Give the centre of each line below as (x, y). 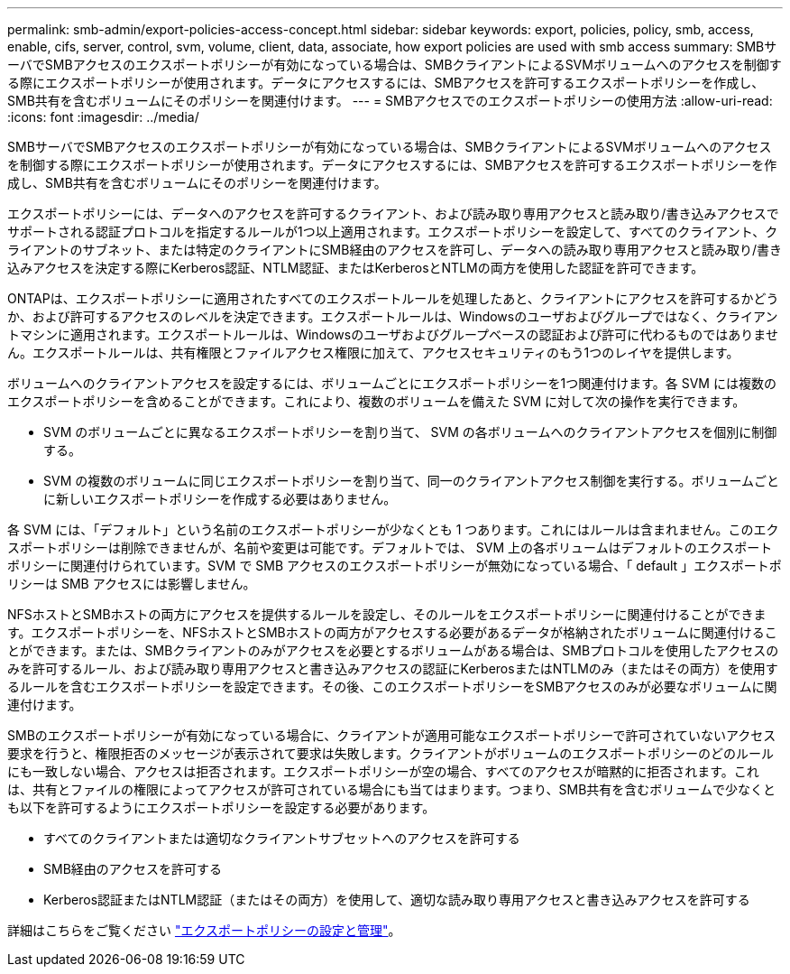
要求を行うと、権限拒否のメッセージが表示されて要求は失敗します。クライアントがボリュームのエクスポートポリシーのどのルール (390, 753)
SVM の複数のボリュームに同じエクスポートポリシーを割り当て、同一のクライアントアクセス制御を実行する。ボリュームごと (412, 481)
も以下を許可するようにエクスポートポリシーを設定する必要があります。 (221, 807)
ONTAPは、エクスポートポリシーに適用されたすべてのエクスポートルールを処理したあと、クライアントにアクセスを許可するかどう (393, 298)
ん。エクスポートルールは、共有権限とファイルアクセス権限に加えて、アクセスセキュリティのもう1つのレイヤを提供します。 (373, 352)
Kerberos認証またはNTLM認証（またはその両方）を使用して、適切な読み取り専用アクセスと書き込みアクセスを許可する (397, 900)
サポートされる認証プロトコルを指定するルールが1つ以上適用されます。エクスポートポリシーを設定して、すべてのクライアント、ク (393, 232)
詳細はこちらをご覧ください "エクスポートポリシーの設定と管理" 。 (204, 930)
